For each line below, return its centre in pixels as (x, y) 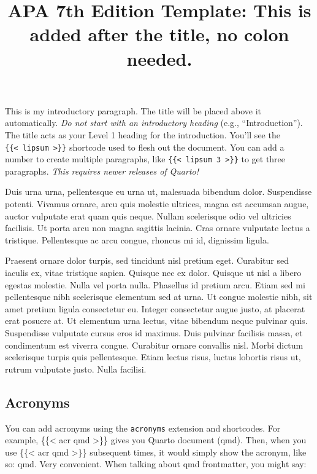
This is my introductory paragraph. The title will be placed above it (133, 110)
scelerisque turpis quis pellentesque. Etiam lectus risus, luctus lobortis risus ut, (153, 357)
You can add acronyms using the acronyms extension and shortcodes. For (143, 428)
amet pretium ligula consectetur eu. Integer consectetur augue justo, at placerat (155, 308)
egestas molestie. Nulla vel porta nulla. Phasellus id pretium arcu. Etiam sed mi (155, 284)
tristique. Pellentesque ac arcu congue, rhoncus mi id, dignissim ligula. (137, 239)
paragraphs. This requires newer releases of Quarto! (102, 171)
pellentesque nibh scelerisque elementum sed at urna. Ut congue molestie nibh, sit (159, 297)
